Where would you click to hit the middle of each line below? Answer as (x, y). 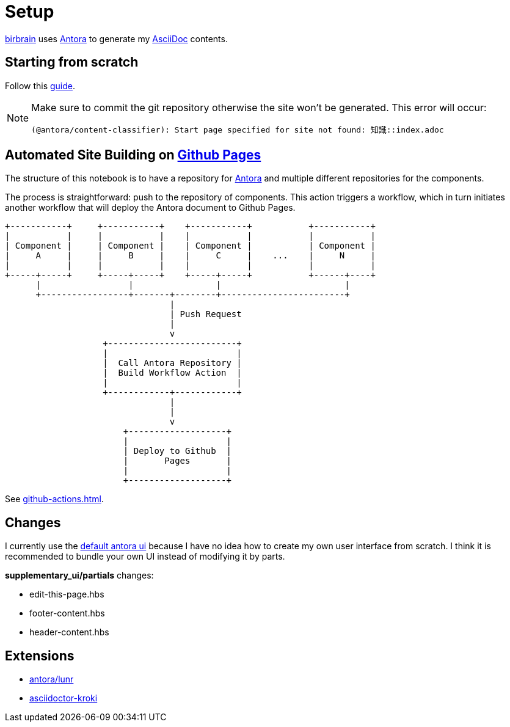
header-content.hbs (69, 632)
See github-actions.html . (54, 499)
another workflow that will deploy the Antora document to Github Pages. (150, 208)
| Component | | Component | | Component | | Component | (190, 246)
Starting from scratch (72, 62)
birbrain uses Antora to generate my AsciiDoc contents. (116, 38)
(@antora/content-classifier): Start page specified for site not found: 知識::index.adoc (238, 130)
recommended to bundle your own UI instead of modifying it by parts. (145, 557)
